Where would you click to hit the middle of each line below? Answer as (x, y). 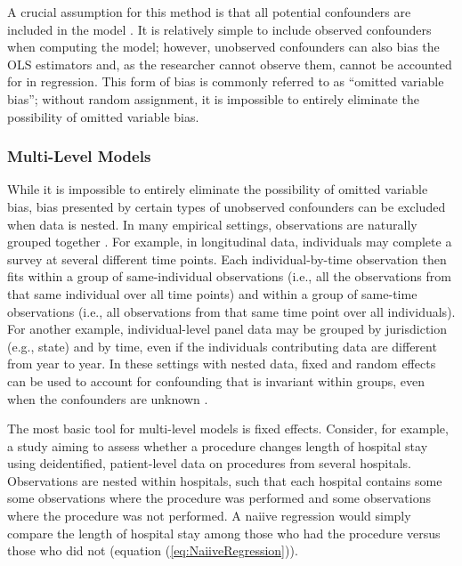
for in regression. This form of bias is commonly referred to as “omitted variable (226, 81)
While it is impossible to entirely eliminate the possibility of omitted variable (218, 189)
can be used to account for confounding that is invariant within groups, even (216, 380)
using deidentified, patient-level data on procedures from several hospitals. (210, 463)
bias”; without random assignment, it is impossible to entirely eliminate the (213, 98)
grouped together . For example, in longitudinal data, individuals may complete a (230, 242)
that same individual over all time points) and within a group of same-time (212, 293)
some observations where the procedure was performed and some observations (219, 498)
